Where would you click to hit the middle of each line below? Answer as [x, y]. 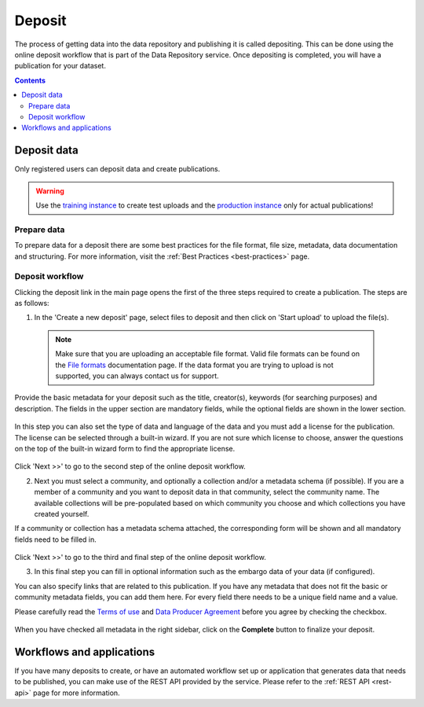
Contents [30, 80]
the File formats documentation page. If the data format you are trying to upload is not [194, 365]
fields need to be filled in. [56, 539]
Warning [50, 191]
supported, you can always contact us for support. [137, 376]
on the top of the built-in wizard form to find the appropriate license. [125, 448]
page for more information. [77, 693]
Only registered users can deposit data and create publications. [117, 169]
